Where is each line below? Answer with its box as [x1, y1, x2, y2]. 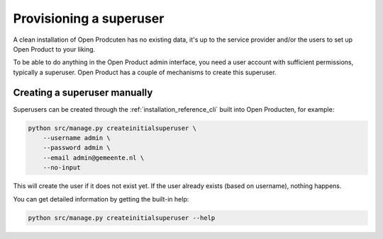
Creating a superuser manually [13, 86, 153, 98]
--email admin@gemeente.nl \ [43, 153, 145, 162]
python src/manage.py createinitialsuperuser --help [28, 214, 216, 222]
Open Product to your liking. [13, 45, 96, 53]
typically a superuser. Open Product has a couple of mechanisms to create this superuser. [13, 68, 277, 76]
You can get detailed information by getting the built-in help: [13, 194, 189, 203]
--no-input [43, 163, 81, 172]
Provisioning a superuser [13, 11, 165, 26]
